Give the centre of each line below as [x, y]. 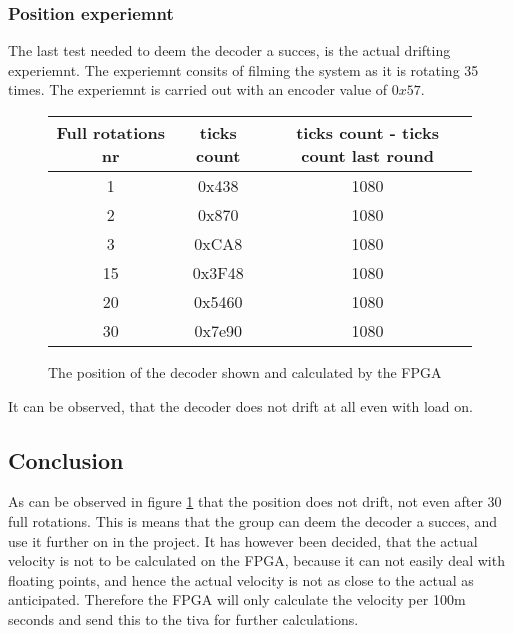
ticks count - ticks [367, 132]
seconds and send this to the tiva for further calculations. [183, 618]
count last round [367, 155]
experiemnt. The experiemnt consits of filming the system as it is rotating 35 [243, 69]
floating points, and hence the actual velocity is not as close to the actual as [241, 579]
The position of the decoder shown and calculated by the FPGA [245, 372]
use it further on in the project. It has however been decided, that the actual [243, 540]
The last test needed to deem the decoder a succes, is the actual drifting [229, 50]
